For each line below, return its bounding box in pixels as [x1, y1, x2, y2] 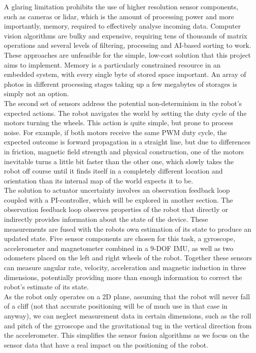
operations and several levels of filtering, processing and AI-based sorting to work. [4, 40, 252, 50]
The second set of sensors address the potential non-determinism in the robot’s [4, 98, 242, 108]
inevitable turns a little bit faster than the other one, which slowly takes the [4, 156, 234, 166]
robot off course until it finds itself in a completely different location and [4, 166, 223, 176]
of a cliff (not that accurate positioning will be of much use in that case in [4, 301, 228, 311]
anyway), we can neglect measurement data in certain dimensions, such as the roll [4, 311, 252, 320]
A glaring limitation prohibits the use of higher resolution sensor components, [4, 1, 238, 11]
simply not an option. [4, 88, 69, 99]
